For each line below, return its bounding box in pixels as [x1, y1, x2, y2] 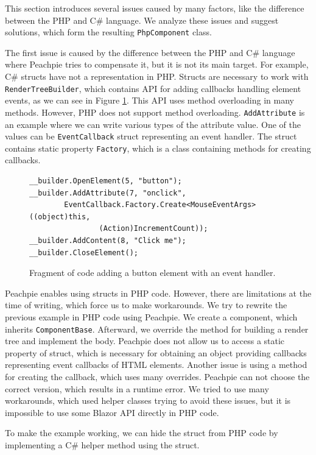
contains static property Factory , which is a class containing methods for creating [5, 141, 311, 154]
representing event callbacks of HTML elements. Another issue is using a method [5, 358, 307, 371]
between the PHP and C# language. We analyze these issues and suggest [5, 13, 279, 26]
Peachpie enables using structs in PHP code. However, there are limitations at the [5, 286, 312, 299]
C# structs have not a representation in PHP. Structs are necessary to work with [5, 70, 309, 83]
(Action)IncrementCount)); [99, 224, 208, 233]
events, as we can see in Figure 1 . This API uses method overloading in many [5, 94, 294, 107]
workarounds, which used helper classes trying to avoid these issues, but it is [5, 394, 291, 407]
